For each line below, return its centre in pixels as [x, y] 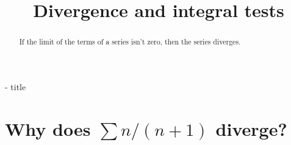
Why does [48, 128]
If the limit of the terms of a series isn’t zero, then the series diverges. [130, 42]
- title [16, 86]
